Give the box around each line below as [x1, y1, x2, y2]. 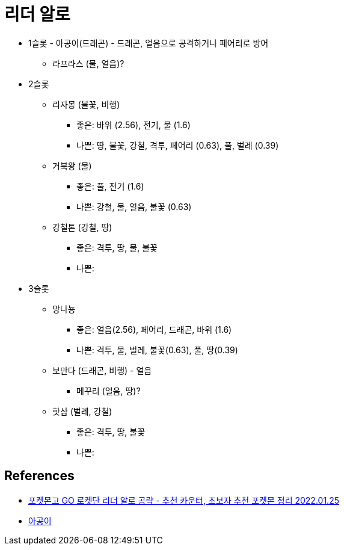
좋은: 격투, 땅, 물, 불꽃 [76, 242, 158, 253]
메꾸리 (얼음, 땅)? [76, 385, 141, 396]
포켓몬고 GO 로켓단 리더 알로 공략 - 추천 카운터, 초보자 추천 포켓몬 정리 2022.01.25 [28, 495, 339, 505]
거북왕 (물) [52, 160, 92, 171]
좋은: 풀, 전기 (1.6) [76, 181, 144, 191]
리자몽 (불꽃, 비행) [52, 99, 120, 110]
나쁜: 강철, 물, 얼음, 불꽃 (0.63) [76, 201, 192, 212]
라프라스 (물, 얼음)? [52, 58, 124, 69]
